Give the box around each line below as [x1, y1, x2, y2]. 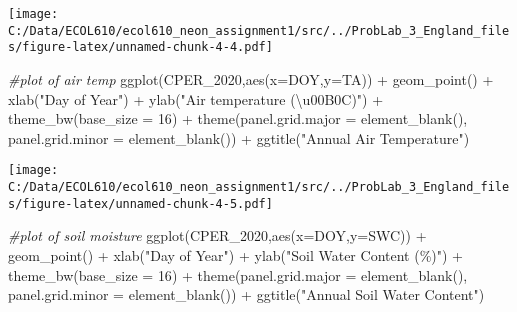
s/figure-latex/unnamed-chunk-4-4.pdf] [8, 40, 273, 55]
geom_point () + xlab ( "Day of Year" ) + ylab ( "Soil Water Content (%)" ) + [8, 244, 463, 265]
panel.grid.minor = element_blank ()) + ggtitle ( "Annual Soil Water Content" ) [8, 284, 485, 305]
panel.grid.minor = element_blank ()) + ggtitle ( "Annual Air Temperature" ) [8, 127, 470, 148]
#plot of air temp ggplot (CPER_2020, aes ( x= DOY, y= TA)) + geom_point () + [8, 68, 494, 89]
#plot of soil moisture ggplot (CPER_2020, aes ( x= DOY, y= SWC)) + [8, 225, 427, 246]
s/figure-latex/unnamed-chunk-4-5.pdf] [8, 196, 273, 211]
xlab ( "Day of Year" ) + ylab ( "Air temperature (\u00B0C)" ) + [8, 88, 384, 109]
